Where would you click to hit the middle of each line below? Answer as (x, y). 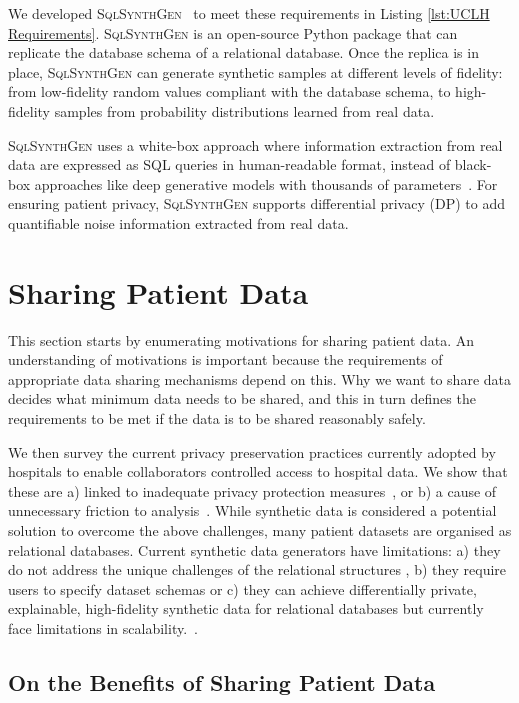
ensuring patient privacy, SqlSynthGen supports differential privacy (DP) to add (256, 203)
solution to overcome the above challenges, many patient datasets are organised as (260, 530)
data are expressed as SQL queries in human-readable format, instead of (229, 164)
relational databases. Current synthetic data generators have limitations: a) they (254, 549)
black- (473, 164)
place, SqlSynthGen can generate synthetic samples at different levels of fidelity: (255, 71)
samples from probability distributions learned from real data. (244, 110)
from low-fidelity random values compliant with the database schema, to (229, 91)
